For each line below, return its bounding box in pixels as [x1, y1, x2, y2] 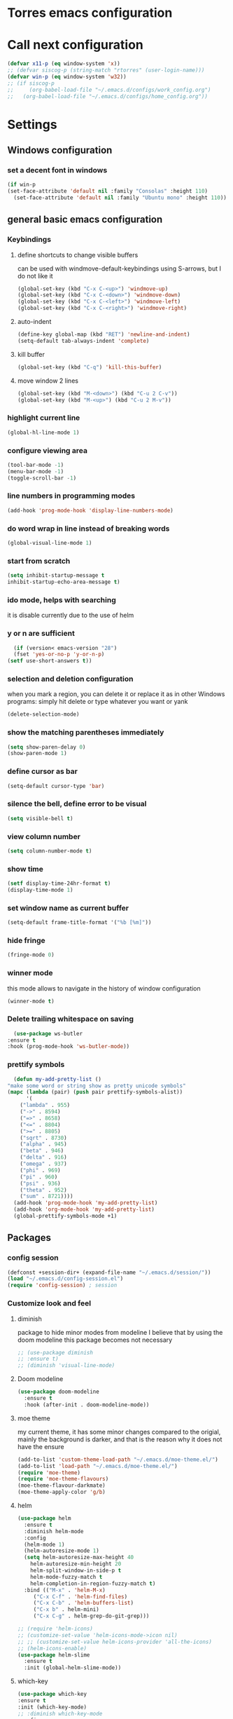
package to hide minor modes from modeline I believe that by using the [17, 1328, 223, 1336]
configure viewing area [7, 445, 87, 455]
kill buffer [17, 350, 45, 358]
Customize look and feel [7, 1298, 92, 1308]
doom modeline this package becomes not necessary [17, 1336, 173, 1344]
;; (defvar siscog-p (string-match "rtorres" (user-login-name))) [7, 67, 205, 74]
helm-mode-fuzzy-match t [30, 1573, 103, 1580]
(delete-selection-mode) [7, 711, 80, 718]
